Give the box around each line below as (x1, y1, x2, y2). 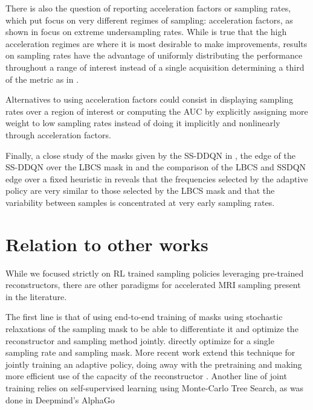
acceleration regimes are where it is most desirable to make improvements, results (5, 37, 308, 50)
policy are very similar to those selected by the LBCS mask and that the (5, 184, 275, 197)
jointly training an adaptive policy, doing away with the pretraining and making (5, 357, 302, 370)
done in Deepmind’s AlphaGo (5, 393, 115, 406)
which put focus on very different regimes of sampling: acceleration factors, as (5, 13, 293, 26)
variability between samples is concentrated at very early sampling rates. (5, 196, 275, 208)
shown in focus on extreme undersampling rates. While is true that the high (5, 25, 287, 38)
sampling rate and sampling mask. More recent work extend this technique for (5, 346, 295, 359)
